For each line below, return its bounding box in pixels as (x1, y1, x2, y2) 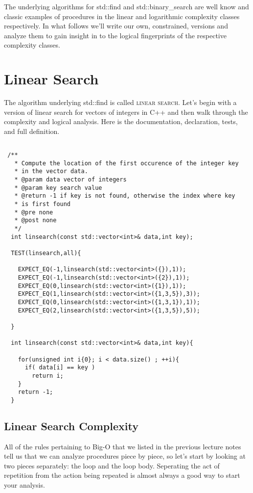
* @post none (14, 217, 57, 224)
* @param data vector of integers (14, 176, 127, 183)
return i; (32, 372, 64, 379)
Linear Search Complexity (4, 418, 138, 433)
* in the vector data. (14, 168, 88, 175)
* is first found (14, 201, 71, 208)
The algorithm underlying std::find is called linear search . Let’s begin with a (4, 97, 237, 107)
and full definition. (4, 126, 60, 136)
